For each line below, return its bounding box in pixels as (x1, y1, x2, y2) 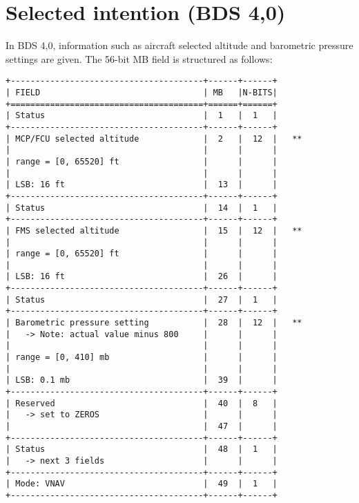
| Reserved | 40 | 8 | (6, 398, 278, 408)
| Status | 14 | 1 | (6, 202, 278, 213)
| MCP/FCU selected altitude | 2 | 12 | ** (6, 133, 302, 144)
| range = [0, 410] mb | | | (6, 352, 278, 363)
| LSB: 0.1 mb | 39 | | (6, 375, 278, 386)
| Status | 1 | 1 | (6, 111, 278, 121)
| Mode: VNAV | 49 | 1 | (6, 479, 278, 489)
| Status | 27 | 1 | (6, 294, 278, 305)
